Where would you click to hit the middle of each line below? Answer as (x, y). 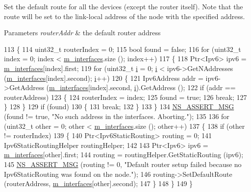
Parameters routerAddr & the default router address (82, 33)
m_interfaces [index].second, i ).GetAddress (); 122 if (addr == (142, 87)
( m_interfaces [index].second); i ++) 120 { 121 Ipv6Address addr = (104, 78)
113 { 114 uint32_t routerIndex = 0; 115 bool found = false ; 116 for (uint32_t (123, 49)
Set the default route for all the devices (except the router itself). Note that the (124, 6)
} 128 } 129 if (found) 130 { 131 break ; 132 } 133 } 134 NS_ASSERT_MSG (119, 107)
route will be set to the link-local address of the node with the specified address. (125, 16)
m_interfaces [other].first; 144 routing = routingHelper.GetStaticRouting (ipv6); (124, 155)
